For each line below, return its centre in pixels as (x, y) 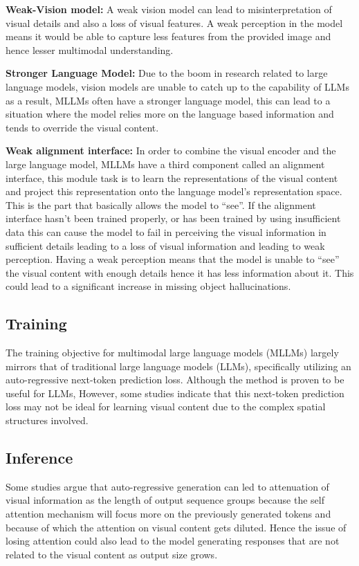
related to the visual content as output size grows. (112, 554)
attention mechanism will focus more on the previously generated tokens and (168, 514)
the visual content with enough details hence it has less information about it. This (180, 272)
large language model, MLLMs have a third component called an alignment (165, 164)
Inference (39, 458)
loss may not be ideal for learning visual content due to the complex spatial (166, 407)
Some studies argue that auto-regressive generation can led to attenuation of (167, 486)
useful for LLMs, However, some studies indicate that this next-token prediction (175, 393)
